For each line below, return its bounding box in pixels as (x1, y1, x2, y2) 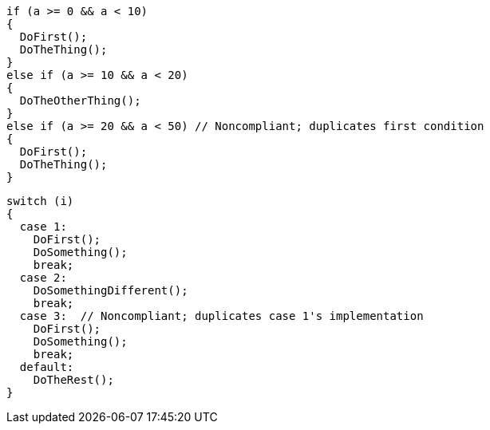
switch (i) (6, 195, 74, 207)
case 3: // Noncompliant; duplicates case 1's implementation (19, 310, 424, 322)
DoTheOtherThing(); (19, 94, 141, 107)
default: (19, 361, 74, 373)
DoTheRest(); (33, 373, 114, 386)
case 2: (19, 271, 67, 284)
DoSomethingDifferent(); (33, 284, 188, 297)
